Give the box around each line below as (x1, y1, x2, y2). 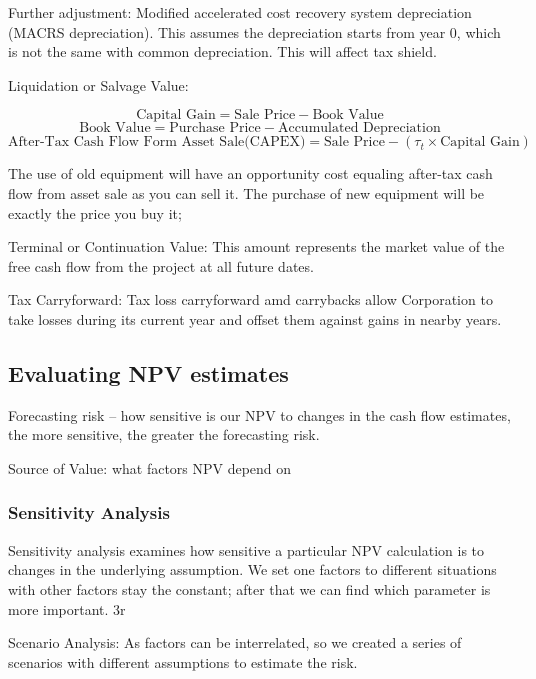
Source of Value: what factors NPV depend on (8, 457, 292, 478)
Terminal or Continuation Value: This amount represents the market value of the (8, 236, 505, 257)
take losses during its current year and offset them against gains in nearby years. (8, 308, 502, 329)
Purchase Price (169, 121, 261, 136)
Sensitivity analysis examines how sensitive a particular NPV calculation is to (8, 539, 485, 560)
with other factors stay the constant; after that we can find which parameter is (8, 578, 491, 599)
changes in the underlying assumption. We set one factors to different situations (8, 559, 497, 580)
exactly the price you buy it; (8, 202, 182, 223)
